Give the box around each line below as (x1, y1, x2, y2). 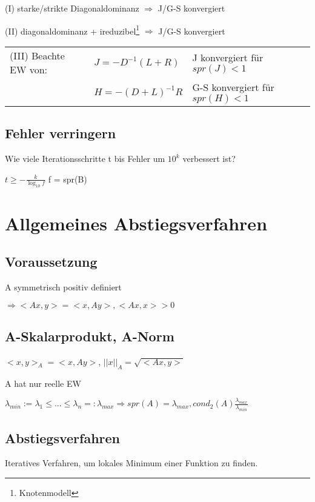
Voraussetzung (5, 252, 98, 271)
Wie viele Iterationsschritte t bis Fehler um (5, 152, 165, 165)
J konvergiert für (192, 50, 264, 65)
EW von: (10, 62, 48, 76)
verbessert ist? (182, 152, 236, 165)
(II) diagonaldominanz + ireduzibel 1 (5, 22, 140, 37)
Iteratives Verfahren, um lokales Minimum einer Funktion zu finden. (5, 457, 258, 469)
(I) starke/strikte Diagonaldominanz (5, 2, 139, 14)
